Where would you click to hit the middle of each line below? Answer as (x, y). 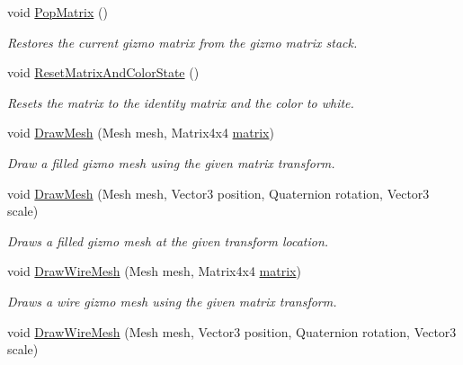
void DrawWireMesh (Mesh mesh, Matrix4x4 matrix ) (154, 271)
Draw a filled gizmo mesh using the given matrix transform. (171, 162)
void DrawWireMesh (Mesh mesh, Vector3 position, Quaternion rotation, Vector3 (232, 331)
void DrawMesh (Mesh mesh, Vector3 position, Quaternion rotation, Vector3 (218, 193)
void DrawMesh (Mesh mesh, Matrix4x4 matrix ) (141, 133)
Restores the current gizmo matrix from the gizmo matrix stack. (183, 42)
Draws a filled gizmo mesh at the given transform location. (168, 240)
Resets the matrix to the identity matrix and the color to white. (181, 102)
